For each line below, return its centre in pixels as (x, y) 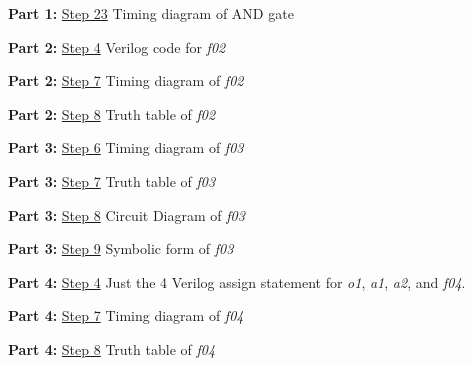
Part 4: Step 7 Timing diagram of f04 (126, 315)
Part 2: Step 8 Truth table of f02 (112, 113)
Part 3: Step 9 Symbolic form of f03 (121, 248)
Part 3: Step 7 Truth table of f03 (112, 180)
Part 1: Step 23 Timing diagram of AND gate (151, 13)
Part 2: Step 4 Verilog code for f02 (117, 46)
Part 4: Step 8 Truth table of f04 (112, 348)
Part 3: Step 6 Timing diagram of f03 (126, 147)
